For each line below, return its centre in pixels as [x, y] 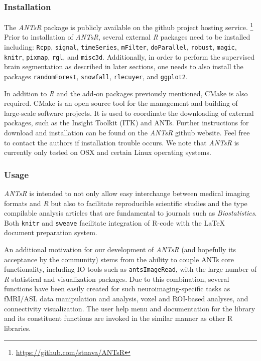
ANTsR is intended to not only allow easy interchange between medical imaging [127, 193]
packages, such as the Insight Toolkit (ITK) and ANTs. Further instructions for [126, 123]
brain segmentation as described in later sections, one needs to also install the [124, 66]
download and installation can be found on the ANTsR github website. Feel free [127, 132]
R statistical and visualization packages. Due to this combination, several [117, 279]
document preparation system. [51, 232]
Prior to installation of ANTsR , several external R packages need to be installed [127, 37]
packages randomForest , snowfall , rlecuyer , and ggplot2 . [96, 76]
